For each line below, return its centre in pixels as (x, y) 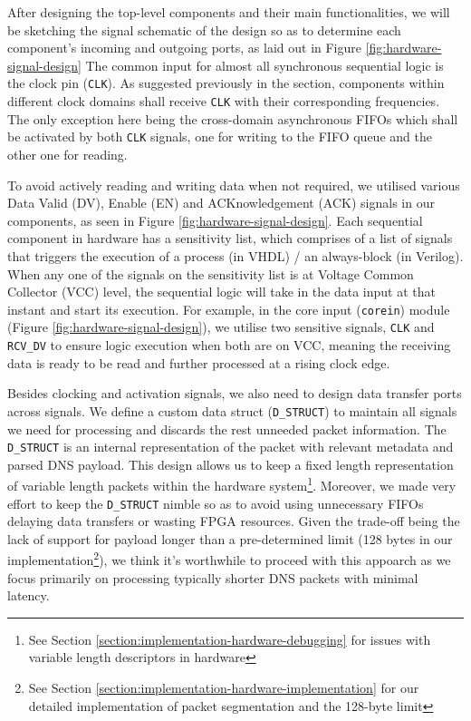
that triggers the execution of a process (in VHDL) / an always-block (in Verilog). (235, 255)
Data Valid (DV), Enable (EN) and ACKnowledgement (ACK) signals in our (221, 203)
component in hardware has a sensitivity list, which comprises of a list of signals (230, 238)
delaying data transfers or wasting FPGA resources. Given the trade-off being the (234, 521)
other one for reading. (67, 154)
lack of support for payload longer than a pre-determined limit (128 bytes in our (230, 538)
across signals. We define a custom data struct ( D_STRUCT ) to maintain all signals (232, 410)
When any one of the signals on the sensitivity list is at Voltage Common (211, 273)
